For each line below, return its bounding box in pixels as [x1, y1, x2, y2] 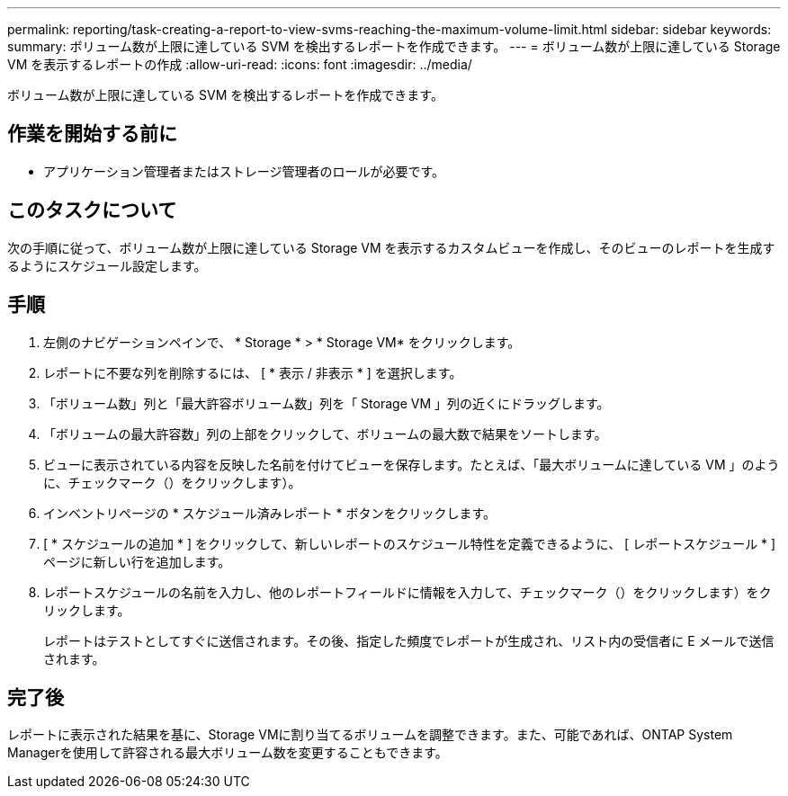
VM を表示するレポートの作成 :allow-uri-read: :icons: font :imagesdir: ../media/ [7, 57, 472, 72]
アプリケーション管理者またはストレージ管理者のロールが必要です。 [43, 163, 445, 179]
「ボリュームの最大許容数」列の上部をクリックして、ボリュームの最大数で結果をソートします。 [43, 425, 607, 442]
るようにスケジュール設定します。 [7, 257, 207, 273]
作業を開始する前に [7, 122, 177, 146]
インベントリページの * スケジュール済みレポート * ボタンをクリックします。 [43, 505, 497, 521]
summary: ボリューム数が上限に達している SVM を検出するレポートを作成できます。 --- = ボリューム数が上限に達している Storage [7, 39, 781, 54]
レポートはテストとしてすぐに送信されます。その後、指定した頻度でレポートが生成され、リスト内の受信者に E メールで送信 [43, 632, 775, 648]
